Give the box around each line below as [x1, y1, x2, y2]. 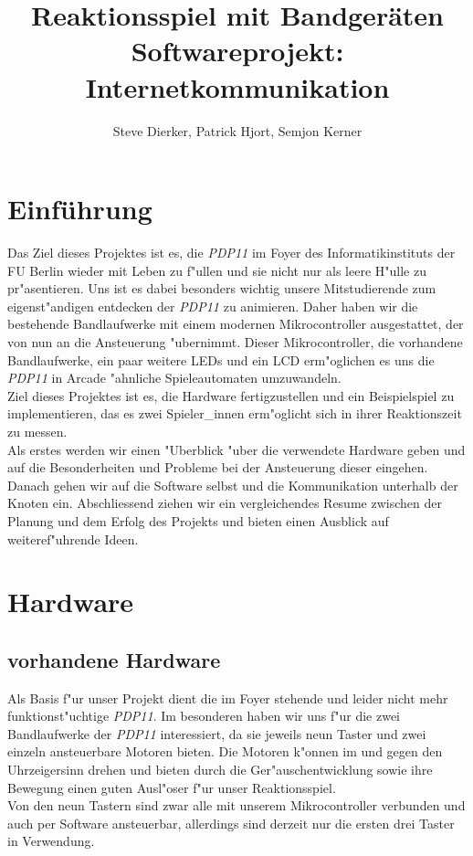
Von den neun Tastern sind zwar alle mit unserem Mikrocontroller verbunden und [7, 796, 466, 815]
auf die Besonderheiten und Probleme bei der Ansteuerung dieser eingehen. [7, 458, 428, 477]
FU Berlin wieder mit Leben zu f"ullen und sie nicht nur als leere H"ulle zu [7, 260, 426, 280]
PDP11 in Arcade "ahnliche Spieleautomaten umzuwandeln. [7, 368, 342, 387]
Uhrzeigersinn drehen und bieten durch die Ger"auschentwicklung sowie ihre [7, 760, 433, 779]
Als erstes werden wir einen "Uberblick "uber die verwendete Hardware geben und [7, 439, 466, 459]
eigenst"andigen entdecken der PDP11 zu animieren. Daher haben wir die [7, 296, 418, 315]
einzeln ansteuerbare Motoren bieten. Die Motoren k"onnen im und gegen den [7, 742, 443, 761]
